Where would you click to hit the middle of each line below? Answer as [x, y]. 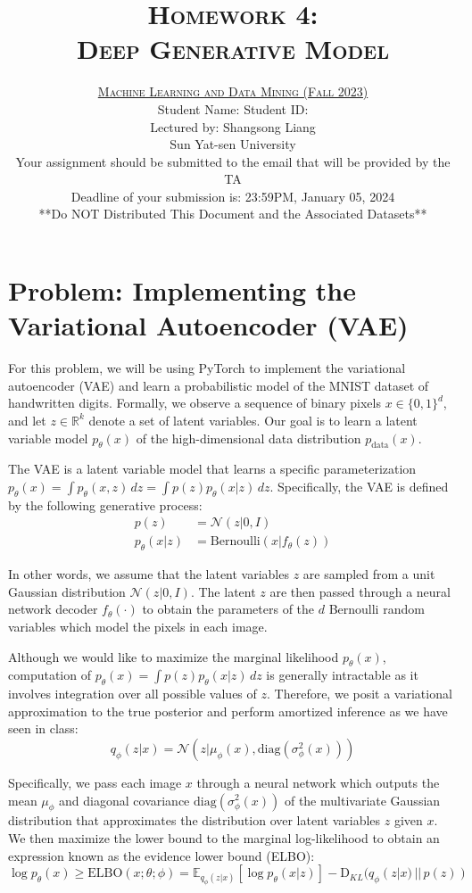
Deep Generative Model [233, 49]
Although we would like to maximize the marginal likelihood [174, 656]
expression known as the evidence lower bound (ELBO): [161, 855]
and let [27, 420]
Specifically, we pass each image [95, 782]
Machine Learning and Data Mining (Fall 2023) [233, 91]
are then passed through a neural [360, 591]
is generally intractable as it [342, 675]
